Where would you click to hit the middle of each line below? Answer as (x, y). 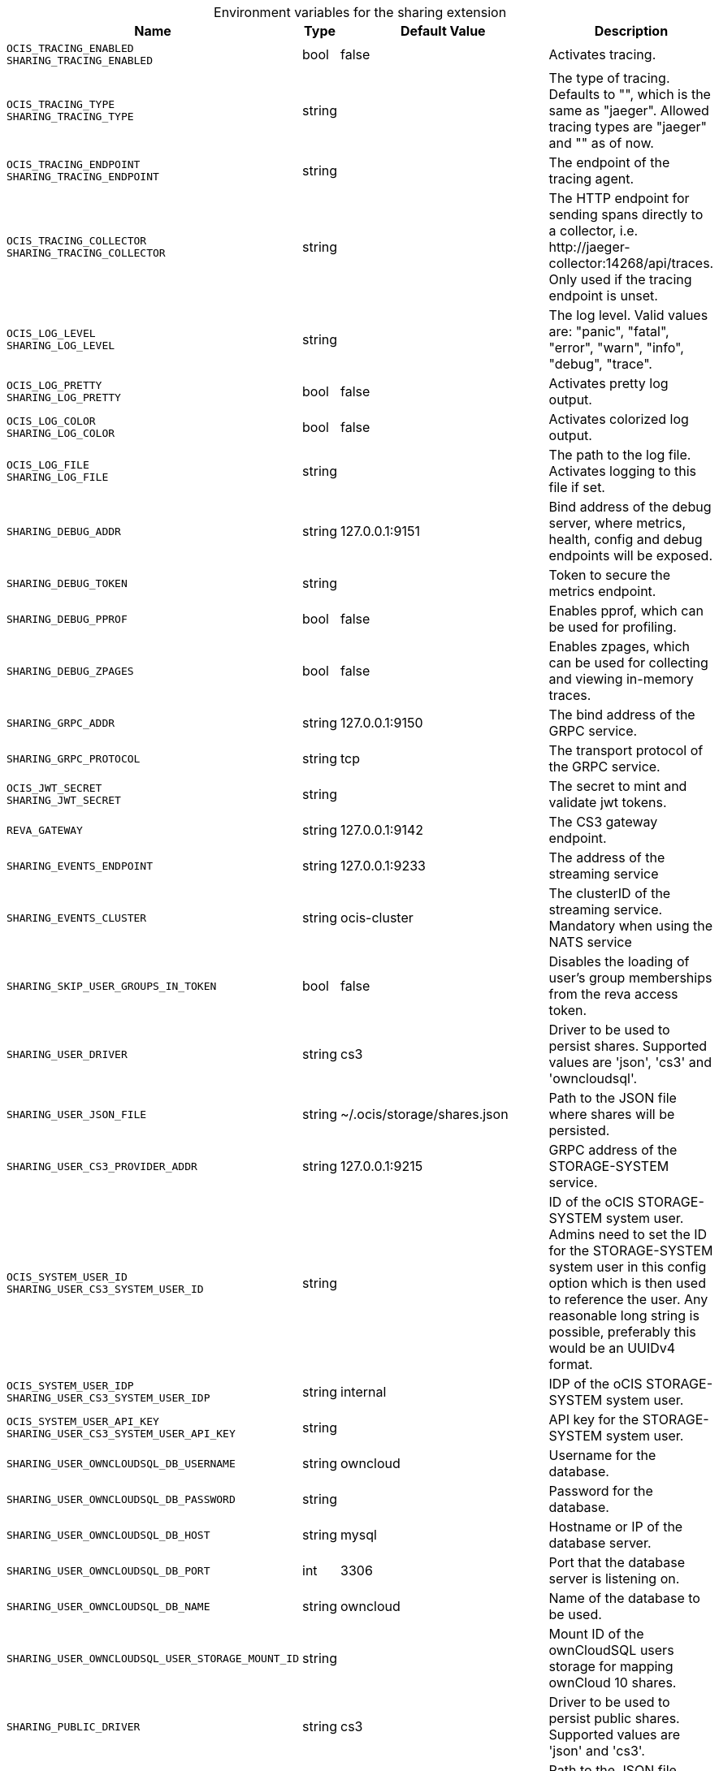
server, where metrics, (617, 523)
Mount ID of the (596, 1634)
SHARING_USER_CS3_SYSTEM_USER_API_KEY (121, 1434)
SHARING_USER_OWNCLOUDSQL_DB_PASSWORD (121, 1499)
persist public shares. (614, 1718)
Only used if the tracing (620, 279)
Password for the (601, 1491)
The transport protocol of (626, 750)
